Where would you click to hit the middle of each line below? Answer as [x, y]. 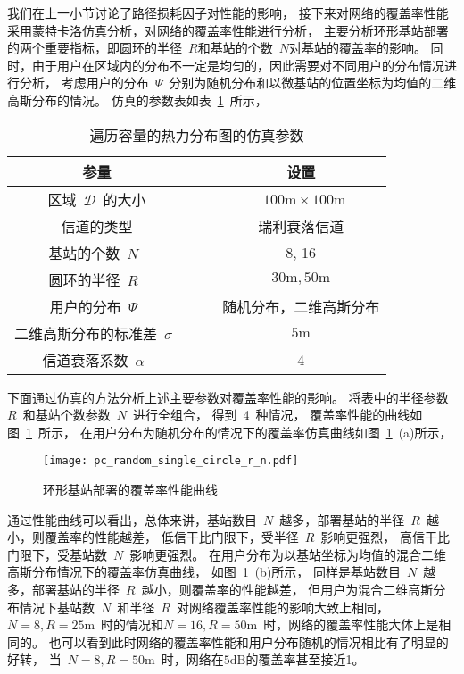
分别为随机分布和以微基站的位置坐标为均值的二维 [313, 83]
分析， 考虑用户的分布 [84, 83]
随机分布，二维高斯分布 [301, 306]
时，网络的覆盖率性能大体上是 [351, 624]
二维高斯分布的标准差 [86, 333]
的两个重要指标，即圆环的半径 [95, 48]
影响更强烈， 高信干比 [385, 537]
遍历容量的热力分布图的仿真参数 [197, 135]
